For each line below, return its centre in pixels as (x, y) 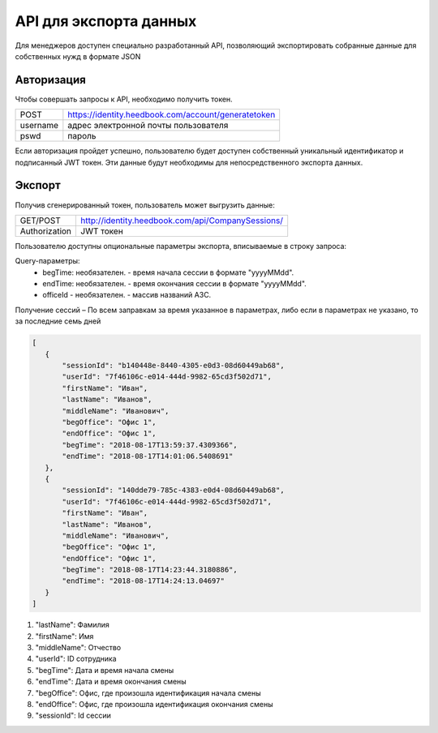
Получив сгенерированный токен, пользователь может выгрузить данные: (145, 205)
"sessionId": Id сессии (73, 716)
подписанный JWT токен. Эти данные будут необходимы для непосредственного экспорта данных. (189, 162)
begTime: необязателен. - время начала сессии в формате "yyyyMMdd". (168, 272)
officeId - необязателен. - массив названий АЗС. (127, 295)
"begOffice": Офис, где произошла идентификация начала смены (148, 692)
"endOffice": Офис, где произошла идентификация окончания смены (154, 704)
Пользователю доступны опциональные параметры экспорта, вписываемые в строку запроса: (181, 246)
